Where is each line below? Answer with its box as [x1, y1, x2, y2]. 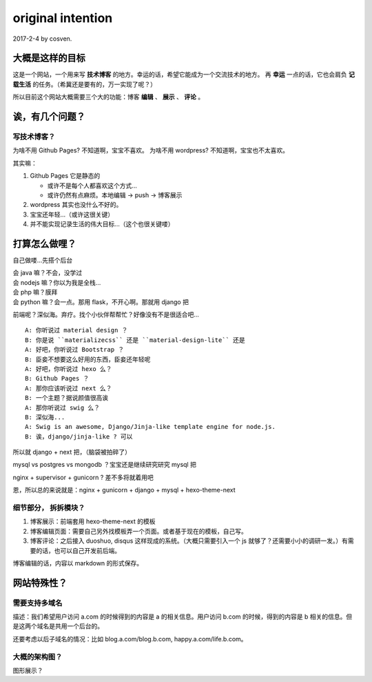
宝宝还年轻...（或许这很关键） [30, 210, 114, 219]
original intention [12, 10, 113, 26]
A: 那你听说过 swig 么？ [25, 403, 100, 412]
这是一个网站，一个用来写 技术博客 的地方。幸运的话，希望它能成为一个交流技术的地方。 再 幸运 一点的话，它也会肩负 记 [12, 70, 355, 79]
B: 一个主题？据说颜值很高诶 [25, 394, 109, 402]
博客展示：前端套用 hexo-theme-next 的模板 [30, 517, 156, 525]
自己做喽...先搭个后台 [12, 256, 73, 265]
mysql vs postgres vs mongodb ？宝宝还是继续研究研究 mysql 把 [12, 461, 196, 469]
